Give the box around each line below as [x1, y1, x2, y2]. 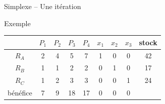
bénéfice [8, 87, 32, 98]
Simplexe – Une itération [4, 1, 81, 11]
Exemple [4, 18, 31, 28]
